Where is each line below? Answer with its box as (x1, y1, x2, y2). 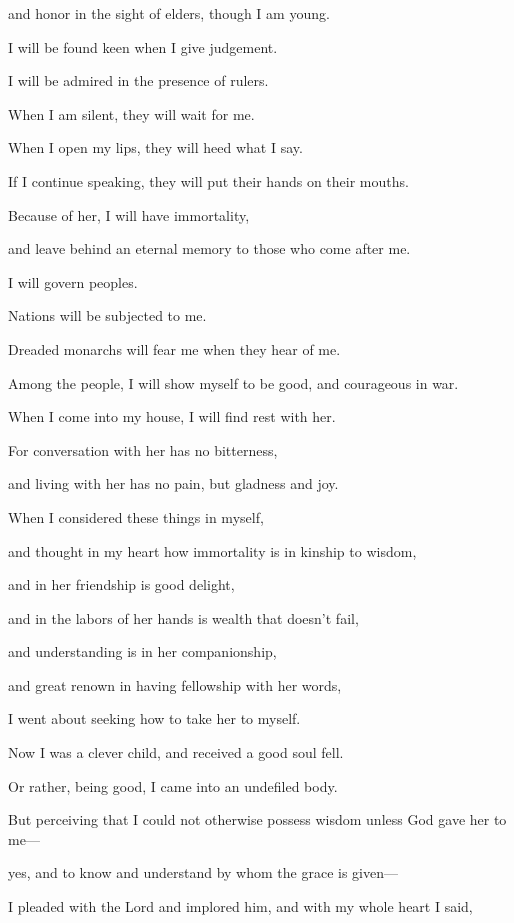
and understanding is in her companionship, (8, 641, 277, 662)
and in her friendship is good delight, (8, 574, 235, 595)
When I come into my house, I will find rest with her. (8, 406, 336, 427)
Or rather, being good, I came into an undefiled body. (8, 775, 338, 796)
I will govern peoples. (8, 271, 138, 292)
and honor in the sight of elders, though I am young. (8, 3, 330, 23)
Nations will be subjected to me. (8, 305, 207, 326)
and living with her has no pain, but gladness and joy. (8, 473, 339, 494)
